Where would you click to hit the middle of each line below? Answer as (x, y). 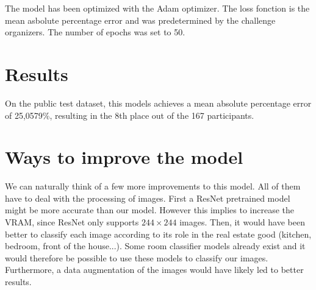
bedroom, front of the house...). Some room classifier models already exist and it (155, 246)
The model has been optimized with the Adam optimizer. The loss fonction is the (157, 8)
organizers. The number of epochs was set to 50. (95, 32)
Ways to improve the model (124, 157)
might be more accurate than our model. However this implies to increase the (150, 210)
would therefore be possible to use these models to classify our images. (137, 257)
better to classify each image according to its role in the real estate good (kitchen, (158, 234)
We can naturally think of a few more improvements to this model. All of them (153, 186)
